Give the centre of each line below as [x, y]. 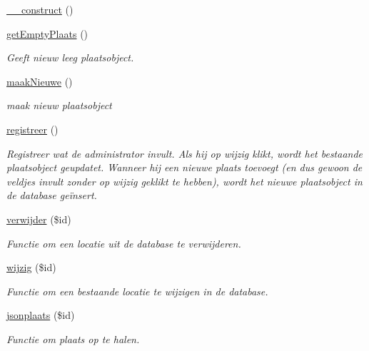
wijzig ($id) [31, 267]
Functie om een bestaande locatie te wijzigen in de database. [137, 291]
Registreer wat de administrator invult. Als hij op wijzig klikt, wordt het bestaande [185, 153]
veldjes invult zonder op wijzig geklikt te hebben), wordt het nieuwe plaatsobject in [184, 181]
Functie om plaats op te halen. [73, 339]
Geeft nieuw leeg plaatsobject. [70, 57]
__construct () [40, 9]
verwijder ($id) [39, 219]
